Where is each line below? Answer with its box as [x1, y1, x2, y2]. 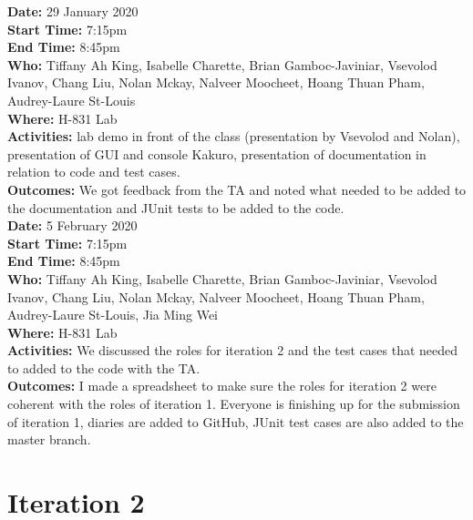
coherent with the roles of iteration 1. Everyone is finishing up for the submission [7, 394, 460, 413]
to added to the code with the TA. [7, 358, 201, 377]
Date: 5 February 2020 [7, 216, 138, 235]
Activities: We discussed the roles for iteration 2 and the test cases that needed [7, 341, 458, 360]
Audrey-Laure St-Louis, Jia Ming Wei [7, 305, 218, 324]
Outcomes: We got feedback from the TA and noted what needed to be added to [7, 179, 467, 199]
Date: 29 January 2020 [7, 2, 139, 20]
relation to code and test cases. [7, 162, 180, 181]
